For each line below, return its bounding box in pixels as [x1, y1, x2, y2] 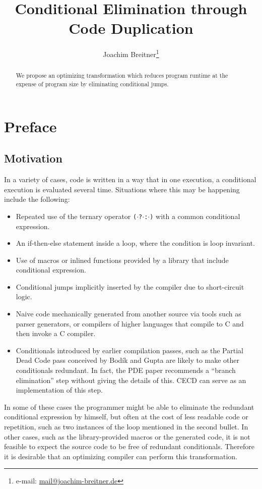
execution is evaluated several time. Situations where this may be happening [4, 184, 240, 194]
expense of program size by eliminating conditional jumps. [16, 80, 169, 88]
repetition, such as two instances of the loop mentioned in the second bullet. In [4, 421, 248, 431]
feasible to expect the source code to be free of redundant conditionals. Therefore [4, 441, 255, 452]
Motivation [4, 150, 62, 166]
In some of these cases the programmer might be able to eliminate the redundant [4, 401, 254, 412]
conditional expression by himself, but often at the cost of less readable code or [4, 411, 248, 422]
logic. [16, 291, 32, 302]
